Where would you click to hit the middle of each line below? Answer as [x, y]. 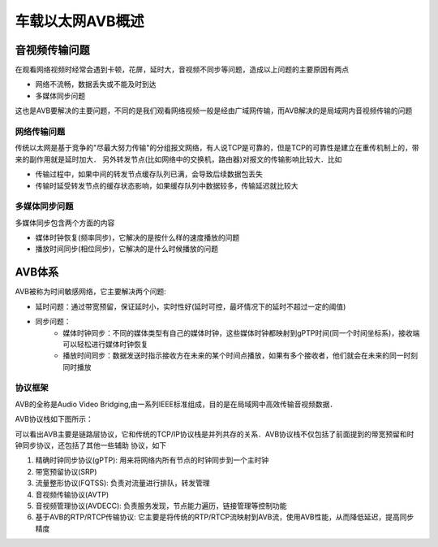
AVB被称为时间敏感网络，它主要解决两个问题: [90, 292]
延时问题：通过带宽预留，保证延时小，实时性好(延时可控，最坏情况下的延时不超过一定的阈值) [191, 306]
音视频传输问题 [52, 50]
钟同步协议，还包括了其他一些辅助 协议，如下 [90, 445]
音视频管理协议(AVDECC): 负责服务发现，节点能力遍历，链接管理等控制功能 [161, 506]
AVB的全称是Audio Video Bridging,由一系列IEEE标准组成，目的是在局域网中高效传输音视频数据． [176, 404]
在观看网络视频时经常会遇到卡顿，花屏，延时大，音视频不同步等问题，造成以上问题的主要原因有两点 [182, 70]
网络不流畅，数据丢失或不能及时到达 [96, 85]
